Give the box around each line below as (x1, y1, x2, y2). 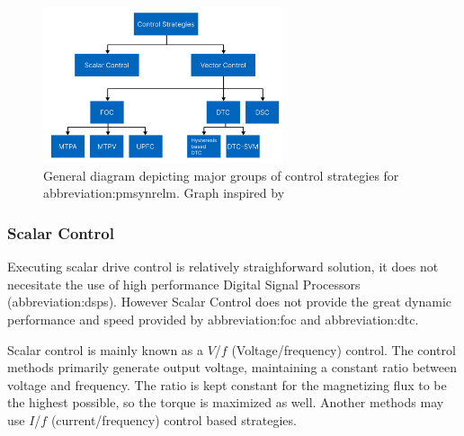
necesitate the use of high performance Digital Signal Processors (7, 274, 361, 293)
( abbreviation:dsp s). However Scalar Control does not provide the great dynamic (7, 292, 451, 311)
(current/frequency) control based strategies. (50, 410, 297, 429)
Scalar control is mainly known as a (7, 340, 204, 359)
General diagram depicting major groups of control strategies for (43, 165, 399, 184)
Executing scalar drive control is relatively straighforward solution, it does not (7, 257, 439, 276)
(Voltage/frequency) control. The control (231, 340, 456, 359)
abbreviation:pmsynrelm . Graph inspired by (43, 183, 285, 202)
